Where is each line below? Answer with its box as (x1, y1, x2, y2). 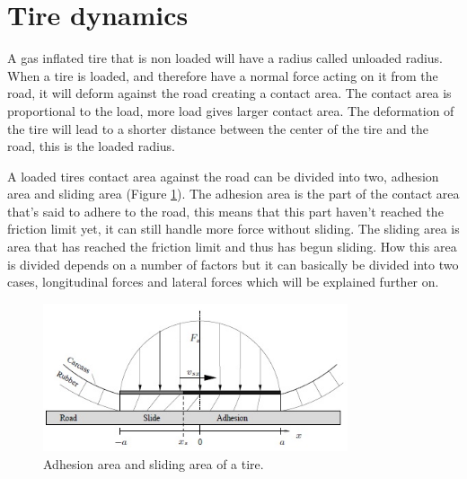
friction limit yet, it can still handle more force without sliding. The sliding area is (7, 219, 460, 238)
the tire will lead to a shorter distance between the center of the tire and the (7, 119, 428, 137)
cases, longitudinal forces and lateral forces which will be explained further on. (7, 272, 439, 291)
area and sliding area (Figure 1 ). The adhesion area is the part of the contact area (7, 184, 460, 203)
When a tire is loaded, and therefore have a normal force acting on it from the (7, 66, 438, 84)
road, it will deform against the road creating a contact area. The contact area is (7, 84, 452, 102)
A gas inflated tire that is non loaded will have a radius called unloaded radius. (7, 49, 444, 67)
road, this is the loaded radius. (7, 137, 175, 155)
